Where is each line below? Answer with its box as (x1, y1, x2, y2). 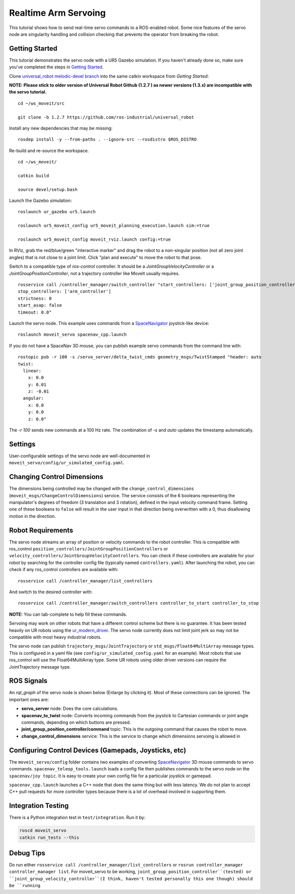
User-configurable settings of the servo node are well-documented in (9, 453, 150, 459)
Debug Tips (9, 849, 45, 857)
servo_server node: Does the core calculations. (21, 705, 118, 711)
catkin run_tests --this (19, 834, 80, 840)
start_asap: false (18, 303, 62, 308)
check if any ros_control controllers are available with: (9, 567, 118, 573)
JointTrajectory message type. (9, 664, 71, 670)
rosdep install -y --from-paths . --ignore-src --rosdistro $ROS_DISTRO (18, 137, 197, 142)
